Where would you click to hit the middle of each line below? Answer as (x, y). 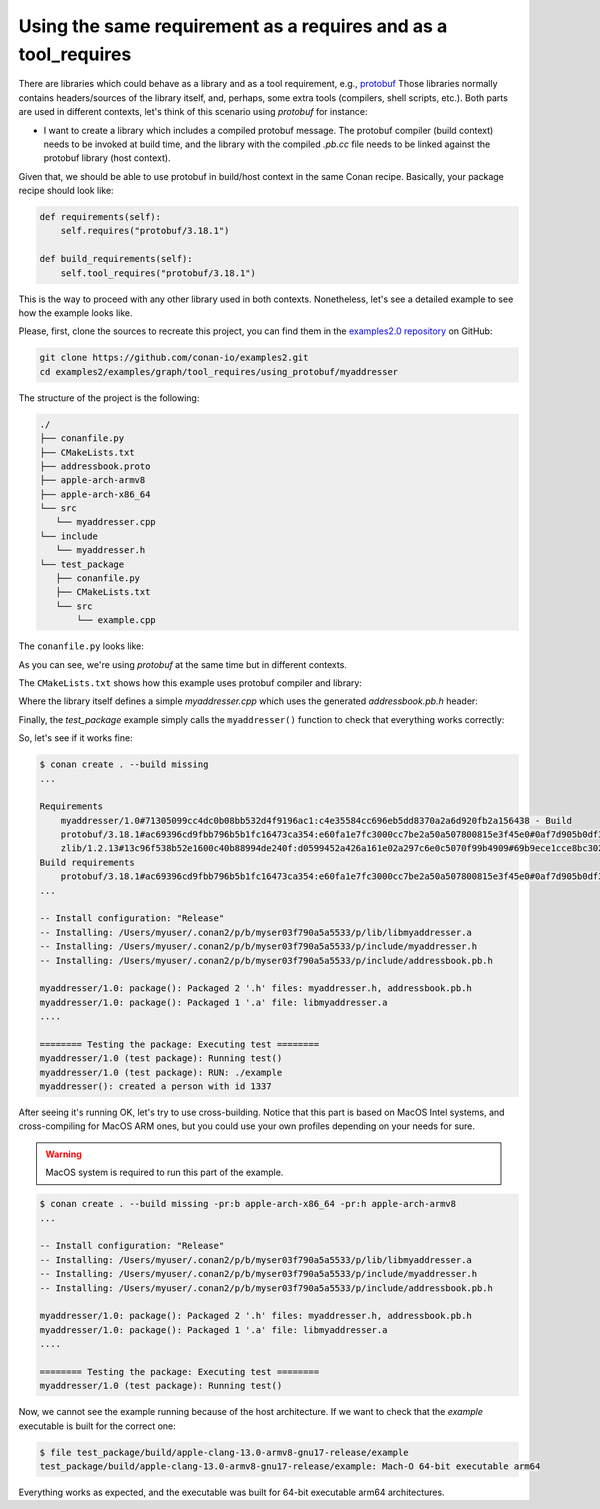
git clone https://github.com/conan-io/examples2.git (174, 358)
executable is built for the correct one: (97, 1426)
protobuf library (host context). (107, 158)
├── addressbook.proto (95, 466)
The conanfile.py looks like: (81, 646)
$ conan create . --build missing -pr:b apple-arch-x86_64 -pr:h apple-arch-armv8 (248, 1204)
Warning (63, 1154)
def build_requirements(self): (116, 259)
